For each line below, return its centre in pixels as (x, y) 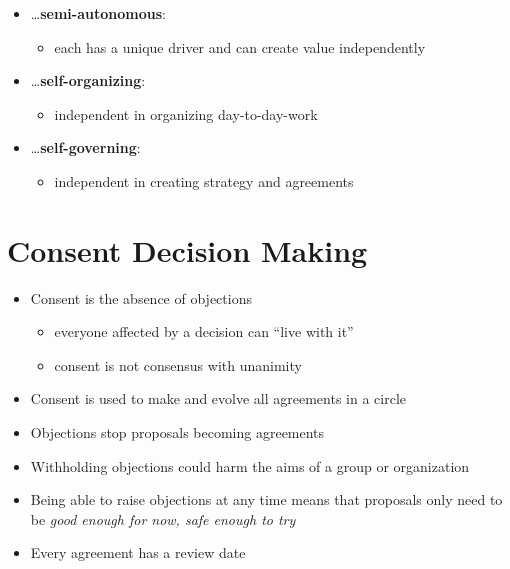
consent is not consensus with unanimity (178, 364)
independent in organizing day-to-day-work (186, 113)
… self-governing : (85, 147)
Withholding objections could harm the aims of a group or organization (250, 465)
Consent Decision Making (187, 249)
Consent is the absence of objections (141, 297)
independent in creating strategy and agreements (204, 180)
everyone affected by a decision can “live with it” (204, 331)
